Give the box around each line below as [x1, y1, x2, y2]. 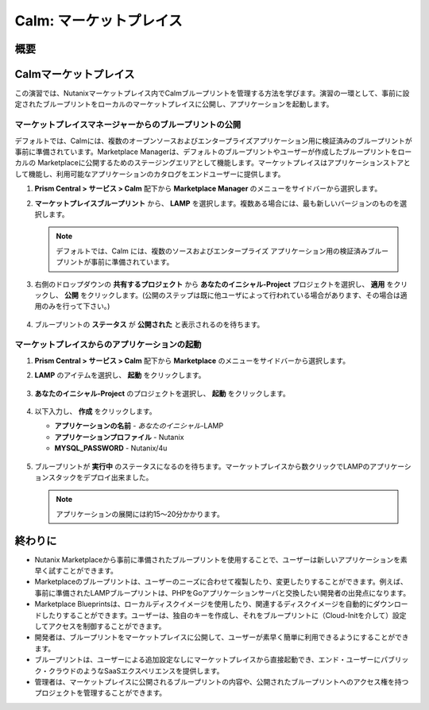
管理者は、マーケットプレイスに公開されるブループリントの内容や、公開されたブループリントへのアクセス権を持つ [34, 677, 409, 686]
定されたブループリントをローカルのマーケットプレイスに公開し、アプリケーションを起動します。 [14, 99, 334, 109]
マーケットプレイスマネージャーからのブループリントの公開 [14, 119, 242, 130]
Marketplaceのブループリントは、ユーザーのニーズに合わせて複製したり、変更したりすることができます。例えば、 [34, 577, 408, 587]
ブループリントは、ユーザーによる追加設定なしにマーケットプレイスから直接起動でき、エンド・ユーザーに [34, 655, 381, 665]
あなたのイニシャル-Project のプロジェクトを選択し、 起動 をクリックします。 [34, 388, 290, 398]
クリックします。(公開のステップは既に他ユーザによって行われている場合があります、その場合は [87, 290, 400, 299]
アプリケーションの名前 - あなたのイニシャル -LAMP [54, 421, 224, 430]
